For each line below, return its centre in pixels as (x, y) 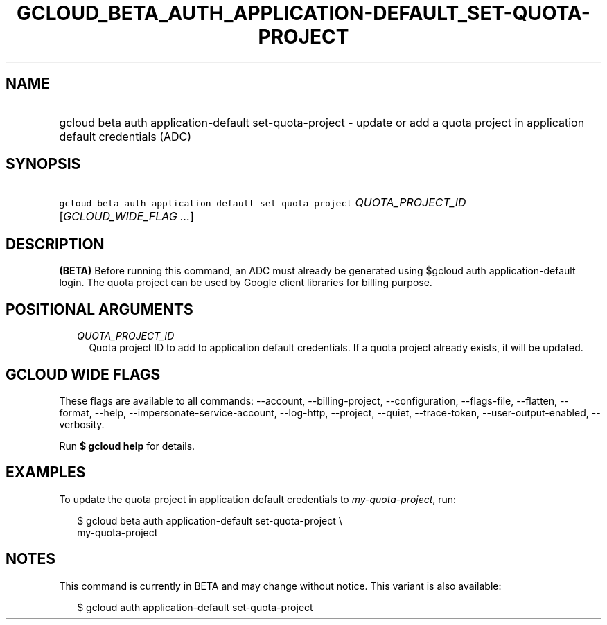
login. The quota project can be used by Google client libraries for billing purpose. (246, 283)
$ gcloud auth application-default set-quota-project (195, 607)
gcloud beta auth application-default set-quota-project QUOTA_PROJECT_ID (263, 203)
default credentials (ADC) (125, 136)
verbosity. (82, 424)
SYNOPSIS (43, 164)
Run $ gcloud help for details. (127, 446)
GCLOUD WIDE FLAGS (83, 374)
